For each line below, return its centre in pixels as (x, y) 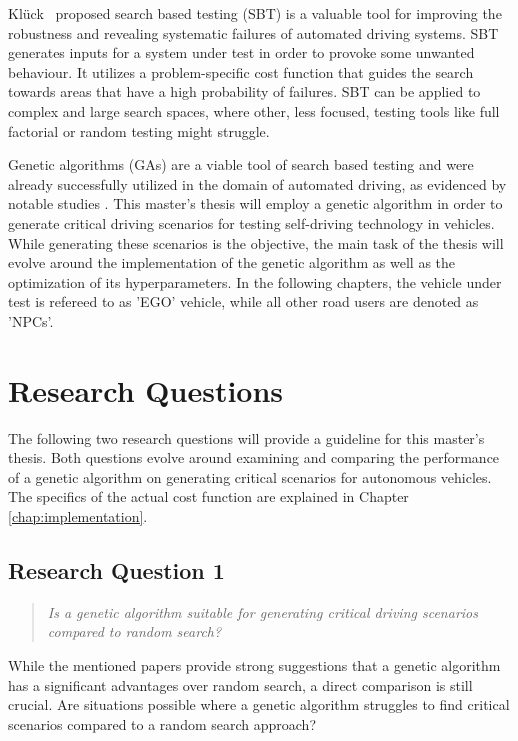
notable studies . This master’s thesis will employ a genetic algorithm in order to (255, 203)
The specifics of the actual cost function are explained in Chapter (208, 496)
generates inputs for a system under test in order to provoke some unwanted (241, 52)
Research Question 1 (116, 569)
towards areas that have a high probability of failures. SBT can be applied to (244, 91)
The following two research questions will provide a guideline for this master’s (246, 437)
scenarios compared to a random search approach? (162, 723)
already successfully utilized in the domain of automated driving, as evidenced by (257, 183)
